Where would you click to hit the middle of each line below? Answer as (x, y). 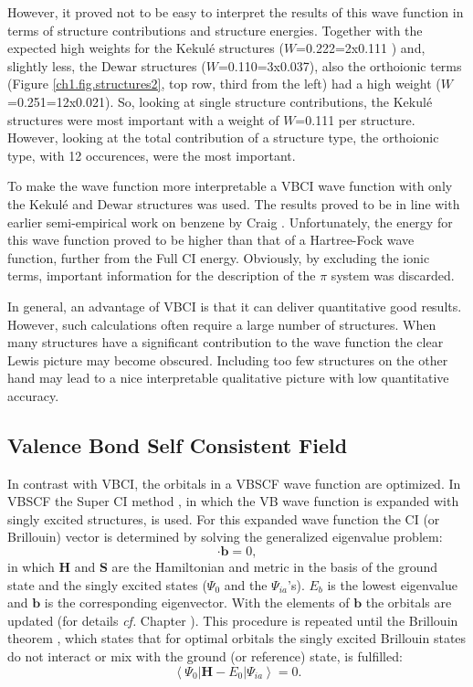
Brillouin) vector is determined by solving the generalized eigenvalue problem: (225, 537)
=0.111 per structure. (355, 119)
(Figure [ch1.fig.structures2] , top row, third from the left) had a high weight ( (224, 84)
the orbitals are (409, 602)
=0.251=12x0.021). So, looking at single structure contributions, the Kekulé (220, 101)
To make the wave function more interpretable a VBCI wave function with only (230, 186)
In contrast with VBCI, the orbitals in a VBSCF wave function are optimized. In (234, 483)
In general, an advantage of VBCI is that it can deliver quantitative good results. (235, 306)
